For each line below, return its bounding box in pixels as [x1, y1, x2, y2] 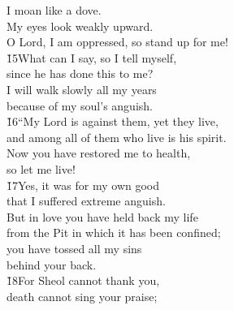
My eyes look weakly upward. [6, 17, 154, 34]
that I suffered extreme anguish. [6, 192, 166, 209]
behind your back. [6, 256, 97, 273]
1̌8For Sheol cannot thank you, [6, 272, 160, 289]
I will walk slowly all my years [6, 80, 157, 97]
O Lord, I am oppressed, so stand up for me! [6, 33, 228, 50]
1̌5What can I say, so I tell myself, [6, 49, 177, 66]
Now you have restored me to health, [6, 144, 191, 161]
